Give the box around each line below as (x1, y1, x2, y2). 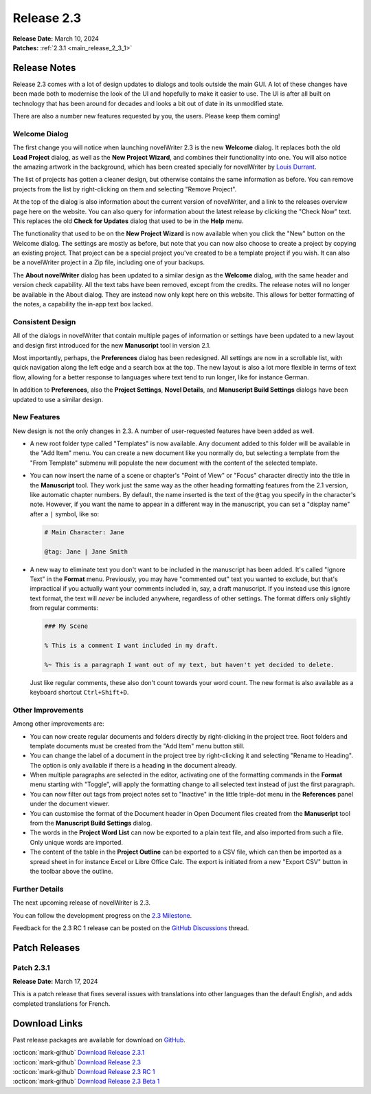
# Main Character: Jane (44, 528, 125, 536)
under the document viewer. (30, 799, 110, 808)
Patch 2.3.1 (12, 962, 51, 972)
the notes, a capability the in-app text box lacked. (12, 300, 153, 308)
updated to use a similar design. (12, 395, 104, 403)
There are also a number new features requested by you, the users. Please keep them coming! (12, 112, 280, 120)
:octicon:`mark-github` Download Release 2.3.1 (12, 1049, 145, 1057)
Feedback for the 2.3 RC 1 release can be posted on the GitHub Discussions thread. (12, 923, 249, 932)
